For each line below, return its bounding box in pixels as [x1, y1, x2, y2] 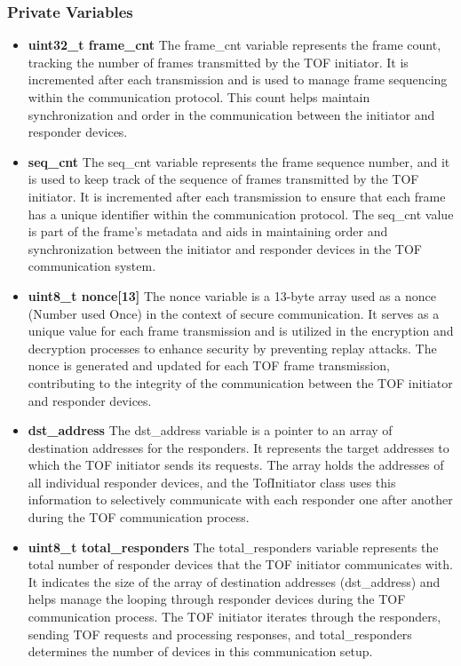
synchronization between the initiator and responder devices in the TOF [28, 239, 422, 258]
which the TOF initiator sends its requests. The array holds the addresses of [28, 456, 444, 474]
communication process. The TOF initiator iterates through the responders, [28, 607, 441, 626]
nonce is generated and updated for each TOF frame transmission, [28, 356, 390, 375]
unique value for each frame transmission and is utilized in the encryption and [28, 321, 454, 340]
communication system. [28, 257, 156, 275]
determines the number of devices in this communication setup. [28, 642, 373, 661]
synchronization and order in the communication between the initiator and [28, 105, 435, 123]
